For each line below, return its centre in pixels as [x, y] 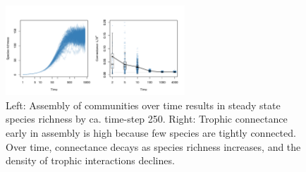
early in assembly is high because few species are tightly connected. [151, 132]
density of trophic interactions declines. [90, 160]
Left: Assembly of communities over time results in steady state [143, 105]
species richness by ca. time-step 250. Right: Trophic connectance [147, 119]
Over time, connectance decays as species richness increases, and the [153, 146]
